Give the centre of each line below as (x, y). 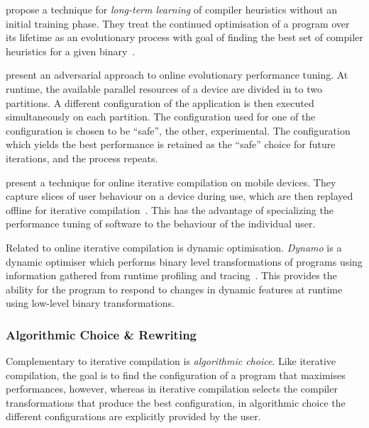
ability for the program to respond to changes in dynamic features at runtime (174, 289)
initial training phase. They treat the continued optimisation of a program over (178, 23)
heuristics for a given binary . (71, 51)
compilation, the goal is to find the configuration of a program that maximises (176, 374)
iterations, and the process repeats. (82, 158)
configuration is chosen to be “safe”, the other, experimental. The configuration (178, 130)
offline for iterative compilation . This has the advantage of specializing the (170, 209)
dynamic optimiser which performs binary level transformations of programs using (184, 261)
